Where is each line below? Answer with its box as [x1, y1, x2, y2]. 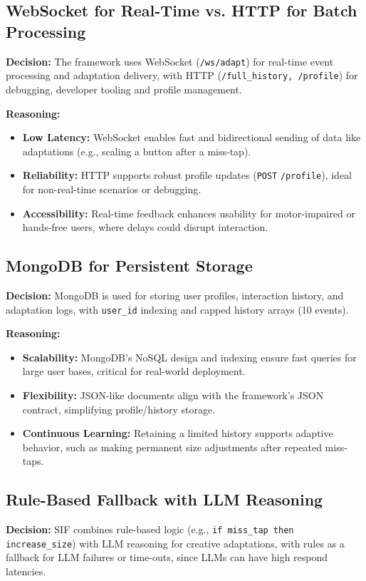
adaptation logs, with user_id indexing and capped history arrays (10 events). [6, 302, 349, 317]
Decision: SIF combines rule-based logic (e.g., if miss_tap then [6, 522, 294, 537]
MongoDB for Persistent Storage [6, 254, 253, 277]
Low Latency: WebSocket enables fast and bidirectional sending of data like [22, 130, 361, 145]
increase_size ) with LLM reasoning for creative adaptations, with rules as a [6, 535, 345, 550]
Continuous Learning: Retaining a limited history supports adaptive [22, 426, 333, 441]
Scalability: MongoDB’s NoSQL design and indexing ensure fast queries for [22, 349, 357, 364]
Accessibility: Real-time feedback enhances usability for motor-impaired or [22, 205, 355, 220]
